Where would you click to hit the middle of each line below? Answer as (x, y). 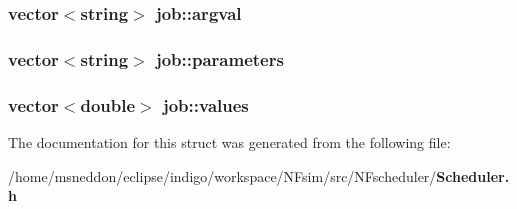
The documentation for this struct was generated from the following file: (229, 141)
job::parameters (219, 58)
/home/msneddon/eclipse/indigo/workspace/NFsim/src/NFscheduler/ (222, 175)
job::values (205, 104)
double (108, 104)
